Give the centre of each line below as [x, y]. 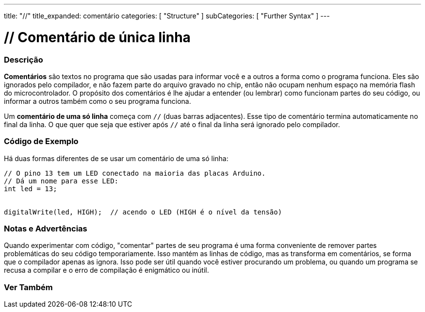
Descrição [24, 59]
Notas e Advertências [46, 229]
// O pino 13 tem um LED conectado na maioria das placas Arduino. [135, 173]
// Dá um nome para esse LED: [61, 181]
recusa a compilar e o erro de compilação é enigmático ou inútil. [106, 270]
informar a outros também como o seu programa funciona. [98, 101]
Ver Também [28, 287]
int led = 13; [31, 189]
